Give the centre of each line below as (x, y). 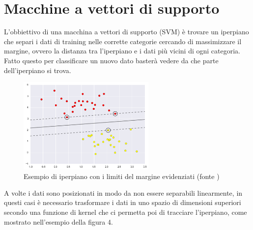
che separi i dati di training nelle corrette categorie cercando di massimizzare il (123, 41)
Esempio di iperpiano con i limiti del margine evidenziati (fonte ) (122, 176)
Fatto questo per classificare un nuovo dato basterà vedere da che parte (111, 60)
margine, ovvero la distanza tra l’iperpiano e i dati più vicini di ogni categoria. (122, 51)
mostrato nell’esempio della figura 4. (58, 221)
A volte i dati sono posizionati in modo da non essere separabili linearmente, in (123, 192)
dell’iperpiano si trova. (38, 70)
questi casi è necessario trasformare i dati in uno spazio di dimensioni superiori (123, 202)
